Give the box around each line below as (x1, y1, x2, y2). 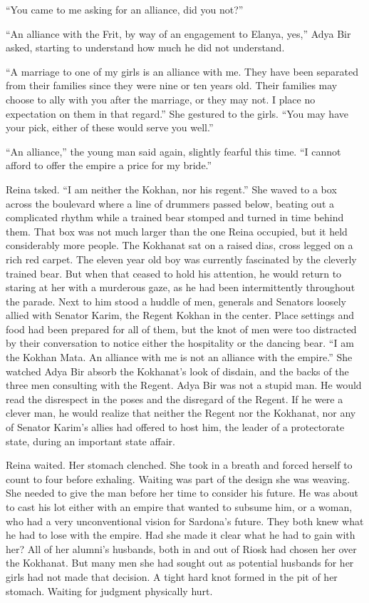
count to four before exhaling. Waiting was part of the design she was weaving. (6, 471, 350, 486)
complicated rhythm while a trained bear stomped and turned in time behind (6, 210, 344, 225)
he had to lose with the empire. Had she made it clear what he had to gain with (6, 527, 355, 542)
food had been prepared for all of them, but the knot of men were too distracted (6, 321, 357, 336)
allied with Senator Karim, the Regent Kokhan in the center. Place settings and (6, 308, 355, 323)
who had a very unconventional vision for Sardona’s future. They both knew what (6, 513, 364, 528)
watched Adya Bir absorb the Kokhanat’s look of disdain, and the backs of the (6, 363, 349, 378)
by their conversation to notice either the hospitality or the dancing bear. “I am (6, 335, 354, 350)
